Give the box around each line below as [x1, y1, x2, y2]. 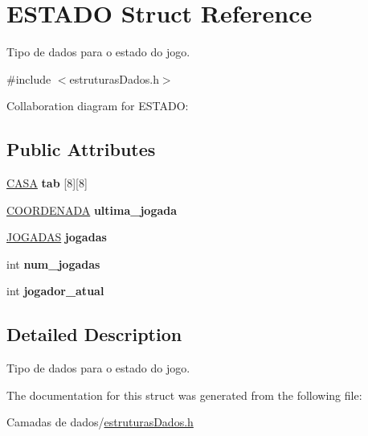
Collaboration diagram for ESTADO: [6, 97, 189, 114]
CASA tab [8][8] [6, 175, 88, 191]
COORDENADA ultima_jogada [6, 201, 178, 218]
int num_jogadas [6, 255, 100, 272]
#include [6, 70, 51, 87]
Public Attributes [6, 137, 156, 162]
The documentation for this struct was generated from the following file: [6, 386, 362, 403]
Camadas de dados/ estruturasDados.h [6, 413, 194, 430]
